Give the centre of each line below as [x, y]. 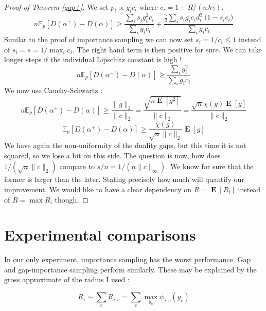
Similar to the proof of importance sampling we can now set [99, 39]
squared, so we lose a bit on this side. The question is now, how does [112, 155]
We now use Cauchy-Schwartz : [54, 90]
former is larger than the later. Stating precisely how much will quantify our [124, 179]
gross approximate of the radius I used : [67, 279]
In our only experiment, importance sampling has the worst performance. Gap [128, 259]
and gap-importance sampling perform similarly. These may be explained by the [130, 269]
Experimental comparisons [100, 235]
